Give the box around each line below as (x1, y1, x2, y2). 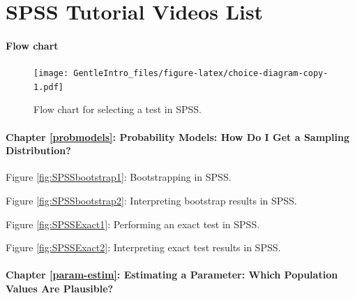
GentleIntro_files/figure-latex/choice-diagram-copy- (73, 68, 328, 79)
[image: (33, 68, 69, 79)
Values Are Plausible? (6, 281, 114, 296)
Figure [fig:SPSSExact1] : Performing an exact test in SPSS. (6, 216, 260, 231)
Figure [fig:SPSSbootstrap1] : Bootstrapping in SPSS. (6, 170, 232, 184)
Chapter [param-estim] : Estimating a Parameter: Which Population (6, 267, 338, 282)
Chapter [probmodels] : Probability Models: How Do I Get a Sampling (6, 129, 349, 144)
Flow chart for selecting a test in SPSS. (33, 102, 202, 117)
